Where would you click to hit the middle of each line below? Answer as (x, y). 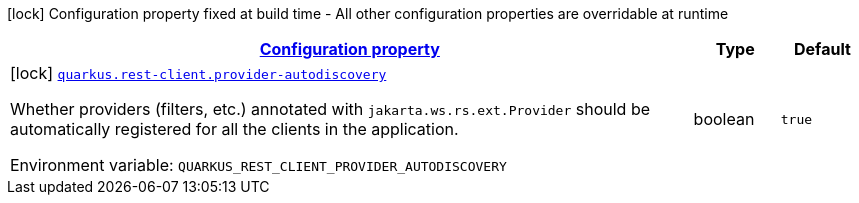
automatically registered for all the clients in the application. (234, 129)
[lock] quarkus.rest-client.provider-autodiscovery (198, 73)
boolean (724, 119)
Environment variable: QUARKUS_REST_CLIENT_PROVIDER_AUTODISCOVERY (258, 165)
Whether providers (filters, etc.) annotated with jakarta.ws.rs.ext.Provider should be (330, 109)
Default (822, 49)
